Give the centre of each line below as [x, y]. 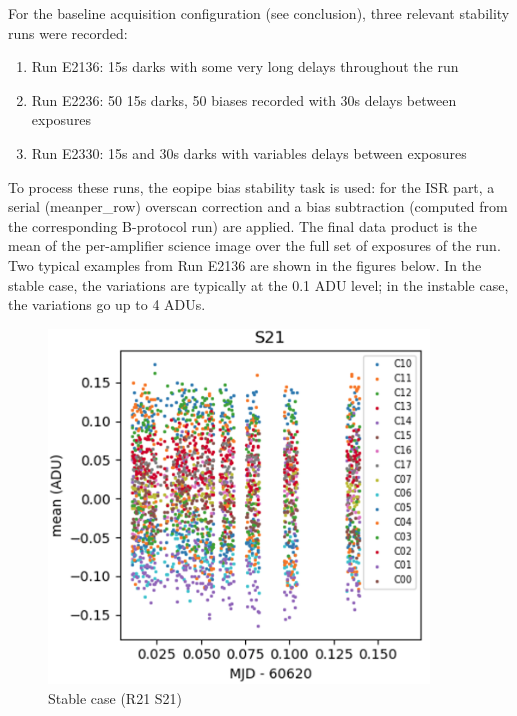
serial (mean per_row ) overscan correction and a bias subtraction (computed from [258, 206]
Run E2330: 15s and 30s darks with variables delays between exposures [249, 152]
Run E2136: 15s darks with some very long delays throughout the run [245, 66]
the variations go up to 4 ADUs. [107, 304]
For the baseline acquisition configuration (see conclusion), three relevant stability [259, 13]
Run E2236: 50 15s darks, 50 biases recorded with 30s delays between [244, 99]
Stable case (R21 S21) [115, 697]
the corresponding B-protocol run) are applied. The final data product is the [242, 225]
